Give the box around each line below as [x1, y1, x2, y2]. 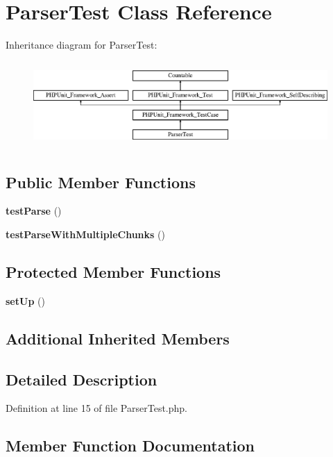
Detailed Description [6, 368, 157, 390]
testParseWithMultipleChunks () [6, 226, 165, 241]
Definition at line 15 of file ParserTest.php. [6, 401, 187, 415]
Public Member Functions [6, 171, 196, 192]
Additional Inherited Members [6, 327, 230, 349]
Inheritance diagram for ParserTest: [6, 38, 157, 52]
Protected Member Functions [6, 260, 221, 282]
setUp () [6, 293, 45, 308]
